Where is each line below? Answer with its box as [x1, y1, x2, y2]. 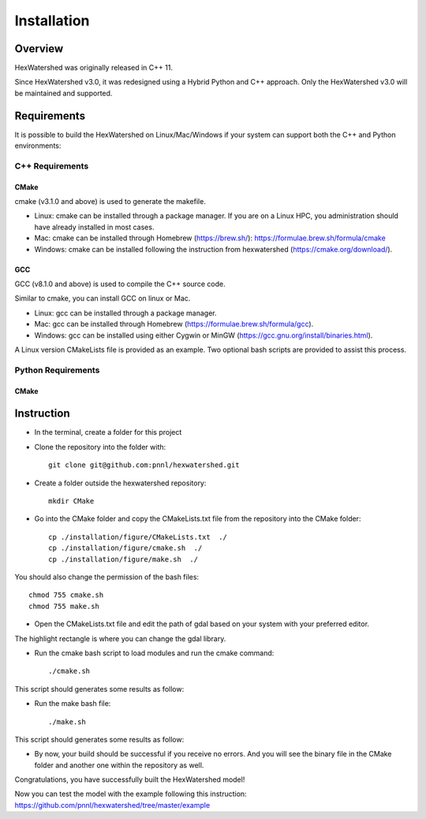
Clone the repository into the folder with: [34, 442, 166, 451]
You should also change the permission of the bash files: [14, 572, 200, 581]
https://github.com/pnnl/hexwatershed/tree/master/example [14, 800, 211, 810]
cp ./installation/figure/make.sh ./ [48, 554, 199, 564]
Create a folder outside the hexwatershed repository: [34, 478, 207, 488]
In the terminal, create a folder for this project [34, 428, 182, 437]
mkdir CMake [48, 496, 95, 506]
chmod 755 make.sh [28, 602, 100, 610]
